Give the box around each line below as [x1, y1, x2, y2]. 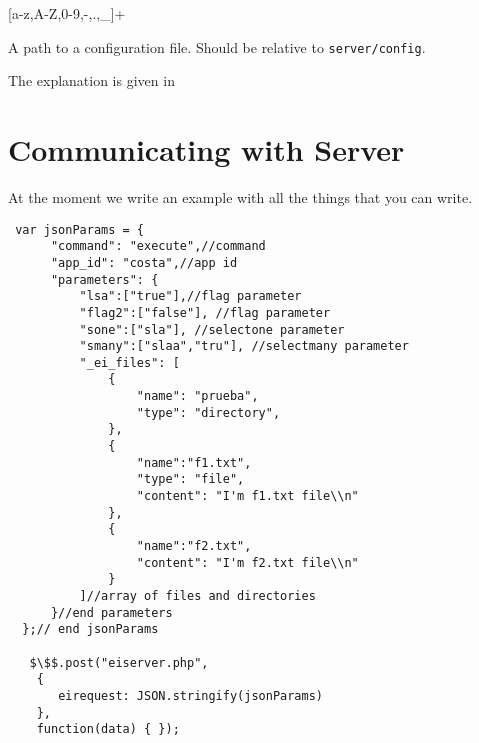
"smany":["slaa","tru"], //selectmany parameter [79, 339, 409, 354]
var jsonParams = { [15, 222, 145, 237]
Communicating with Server [8, 129, 405, 170]
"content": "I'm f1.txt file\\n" [136, 489, 359, 504]
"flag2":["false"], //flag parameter [79, 305, 331, 320]
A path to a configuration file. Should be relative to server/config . [8, 36, 426, 57]
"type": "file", [136, 472, 245, 487]
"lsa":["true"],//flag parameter [79, 289, 302, 304]
